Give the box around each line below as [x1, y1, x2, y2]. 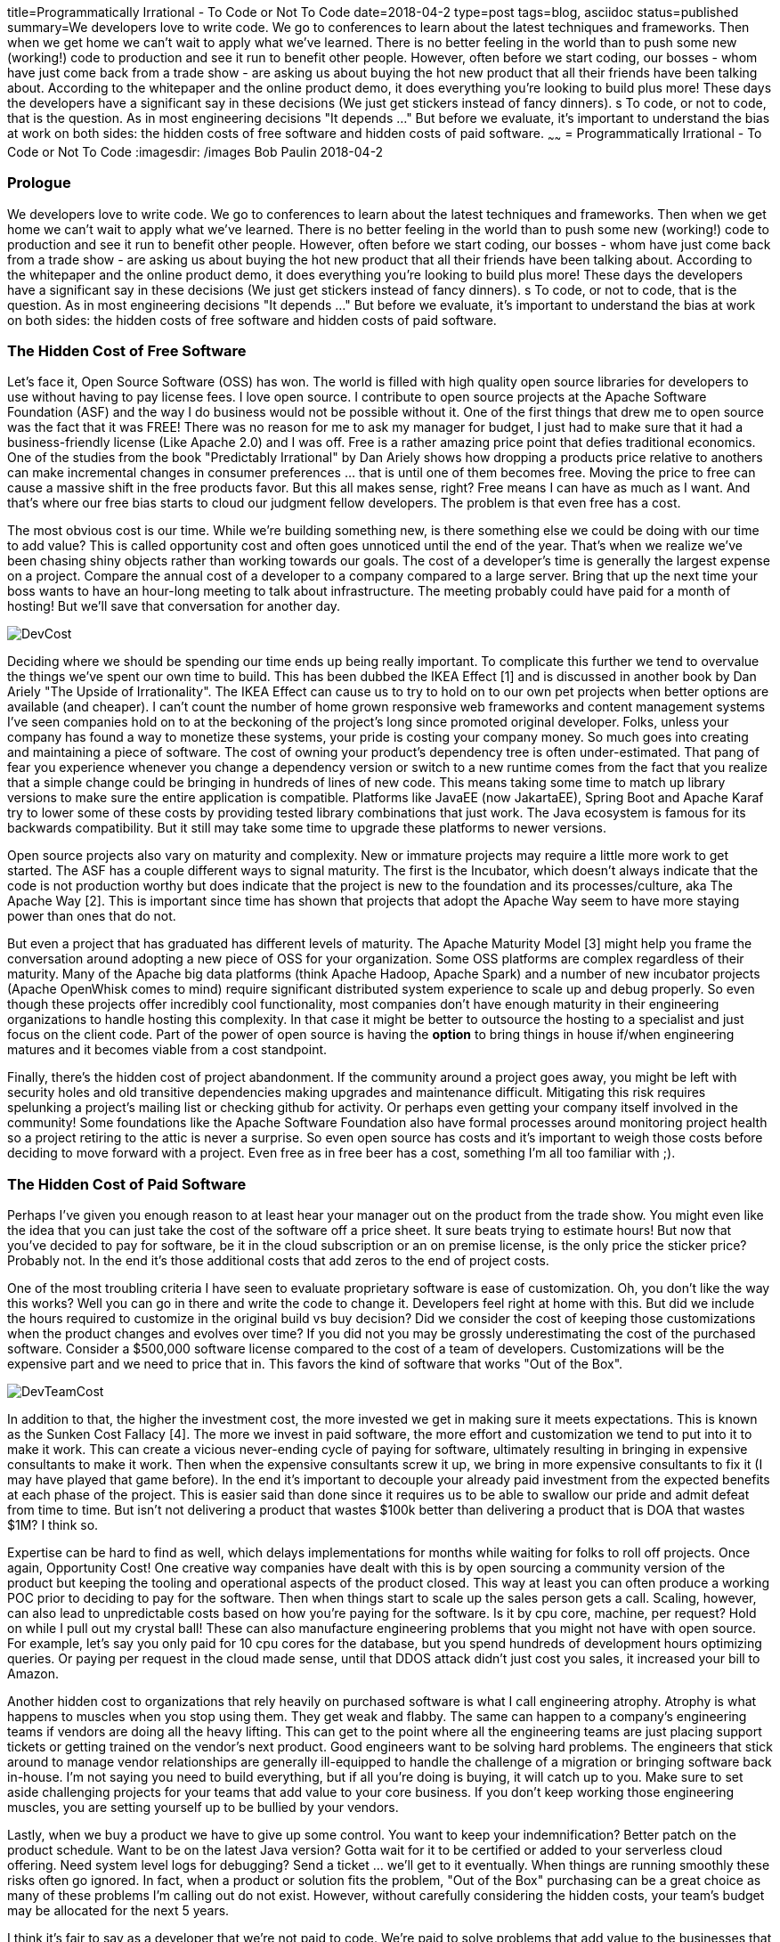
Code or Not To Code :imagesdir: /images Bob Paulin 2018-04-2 [7, 143, 384, 159]
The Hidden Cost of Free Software [7, 341, 247, 360]
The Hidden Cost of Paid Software [7, 1174, 247, 1193]
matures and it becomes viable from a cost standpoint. [7, 1042, 328, 1058]
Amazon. [7, 1666, 60, 1682]
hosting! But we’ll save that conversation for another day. [7, 598, 341, 614]
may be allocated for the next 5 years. [7, 1903, 230, 1919]
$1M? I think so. [7, 1517, 99, 1533]
